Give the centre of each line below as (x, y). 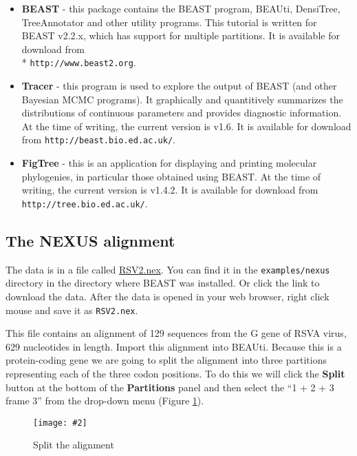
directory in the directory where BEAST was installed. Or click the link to (163, 283)
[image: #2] (60, 423)
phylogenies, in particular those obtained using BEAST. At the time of (171, 176)
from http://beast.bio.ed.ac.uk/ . (98, 139)
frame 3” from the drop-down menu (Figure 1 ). (105, 401)
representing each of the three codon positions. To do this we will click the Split (175, 373)
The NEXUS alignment (90, 240)
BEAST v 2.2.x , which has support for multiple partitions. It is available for (181, 35)
